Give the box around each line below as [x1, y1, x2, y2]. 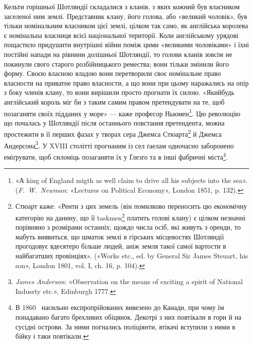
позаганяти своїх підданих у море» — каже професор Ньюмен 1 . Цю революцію [4, 107, 240, 118]
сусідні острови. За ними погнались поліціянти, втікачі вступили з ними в [15, 321, 235, 331]
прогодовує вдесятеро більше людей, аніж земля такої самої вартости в [15, 241, 226, 251]
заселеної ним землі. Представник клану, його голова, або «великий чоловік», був [4, 11, 248, 21]
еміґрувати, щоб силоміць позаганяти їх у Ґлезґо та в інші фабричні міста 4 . [4, 150, 228, 162]
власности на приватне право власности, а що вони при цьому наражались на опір [4, 77, 249, 88]
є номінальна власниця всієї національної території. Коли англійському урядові [4, 30, 238, 40]
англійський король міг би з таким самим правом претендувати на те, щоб [4, 96, 225, 107]
